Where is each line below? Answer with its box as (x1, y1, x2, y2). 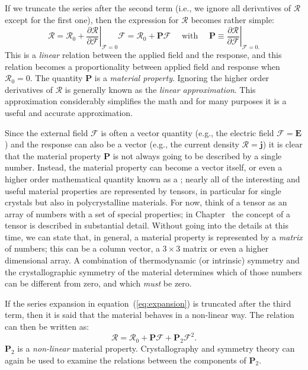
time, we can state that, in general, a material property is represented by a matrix (5, 230, 303, 243)
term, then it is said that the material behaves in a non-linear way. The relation (5, 308, 294, 321)
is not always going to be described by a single (113, 149, 282, 162)
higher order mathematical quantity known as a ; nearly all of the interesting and (5, 172, 300, 185)
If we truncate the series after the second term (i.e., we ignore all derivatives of (5, 2, 291, 14)
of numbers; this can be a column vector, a (5, 242, 160, 255)
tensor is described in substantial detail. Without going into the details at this (5, 219, 288, 231)
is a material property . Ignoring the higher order (94, 72, 269, 84)
